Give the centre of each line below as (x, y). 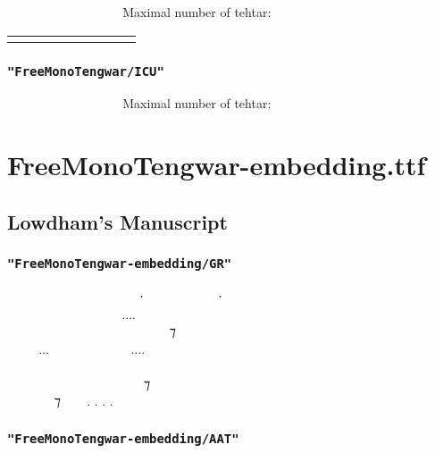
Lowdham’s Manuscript (117, 221)
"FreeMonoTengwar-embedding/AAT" (123, 438)
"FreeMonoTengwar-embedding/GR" (120, 264)
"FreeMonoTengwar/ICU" (86, 71)
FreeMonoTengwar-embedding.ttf (217, 165)
